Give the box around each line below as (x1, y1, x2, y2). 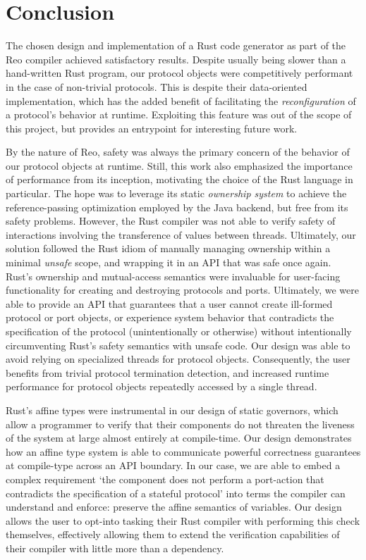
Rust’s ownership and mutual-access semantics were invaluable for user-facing (6, 268, 341, 283)
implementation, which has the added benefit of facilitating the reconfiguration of (6, 93, 356, 108)
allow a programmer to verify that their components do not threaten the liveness (6, 416, 355, 431)
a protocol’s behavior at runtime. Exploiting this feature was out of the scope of (6, 107, 352, 122)
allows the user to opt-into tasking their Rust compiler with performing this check (6, 513, 360, 528)
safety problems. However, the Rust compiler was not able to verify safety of (6, 213, 336, 228)
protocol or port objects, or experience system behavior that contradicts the (6, 310, 334, 325)
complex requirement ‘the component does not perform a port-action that (6, 471, 324, 486)
